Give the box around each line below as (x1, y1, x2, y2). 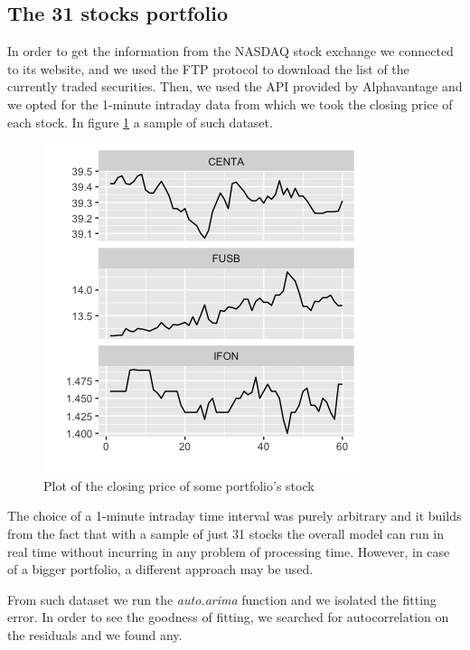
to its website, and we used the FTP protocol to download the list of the (7, 59, 409, 78)
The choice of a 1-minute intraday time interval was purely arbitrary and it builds (7, 506, 462, 525)
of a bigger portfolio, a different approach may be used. (7, 560, 314, 579)
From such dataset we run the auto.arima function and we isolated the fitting (7, 589, 437, 608)
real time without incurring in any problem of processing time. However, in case (7, 542, 450, 561)
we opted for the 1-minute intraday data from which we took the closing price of (7, 94, 453, 113)
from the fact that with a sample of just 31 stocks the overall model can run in (7, 523, 445, 542)
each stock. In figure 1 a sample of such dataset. (7, 112, 273, 131)
